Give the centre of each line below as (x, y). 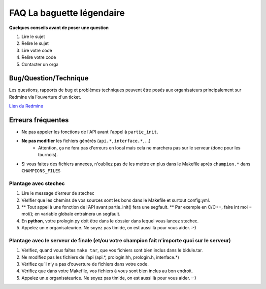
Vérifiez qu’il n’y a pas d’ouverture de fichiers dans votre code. (85, 264)
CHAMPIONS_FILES (41, 171)
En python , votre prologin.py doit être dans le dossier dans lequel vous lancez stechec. (110, 221)
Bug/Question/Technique (49, 78)
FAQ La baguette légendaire (67, 13)
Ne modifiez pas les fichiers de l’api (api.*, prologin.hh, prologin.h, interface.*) (100, 257)
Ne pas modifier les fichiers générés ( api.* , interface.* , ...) (86, 141)
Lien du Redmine (26, 106)
